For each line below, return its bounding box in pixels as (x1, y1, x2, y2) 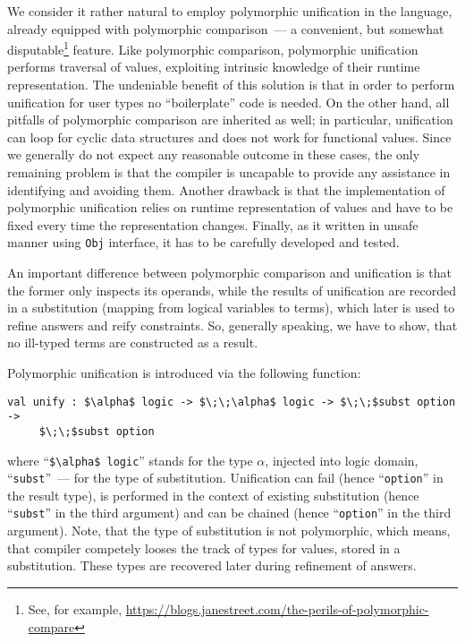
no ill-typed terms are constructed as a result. (7, 333, 258, 352)
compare (28, 617, 75, 636)
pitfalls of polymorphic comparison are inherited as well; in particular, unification (7, 110, 453, 129)
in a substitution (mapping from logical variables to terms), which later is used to (7, 298, 455, 317)
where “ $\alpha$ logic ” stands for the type (7, 450, 253, 469)
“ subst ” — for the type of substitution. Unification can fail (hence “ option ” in (7, 468, 444, 487)
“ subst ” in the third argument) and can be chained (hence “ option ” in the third (7, 503, 452, 522)
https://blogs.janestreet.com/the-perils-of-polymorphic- (125, 599, 429, 618)
